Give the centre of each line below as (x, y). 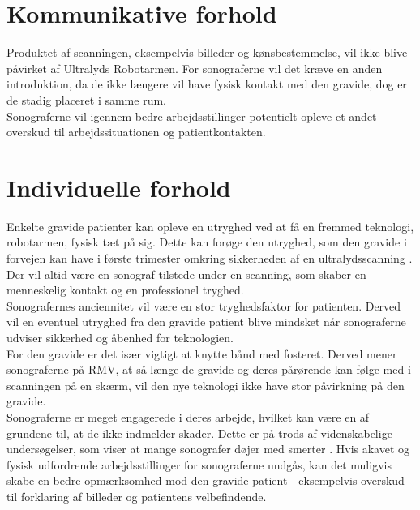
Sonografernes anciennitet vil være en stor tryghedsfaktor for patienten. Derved (204, 305)
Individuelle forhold (119, 187)
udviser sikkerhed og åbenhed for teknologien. (120, 337)
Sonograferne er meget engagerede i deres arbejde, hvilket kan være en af (188, 416)
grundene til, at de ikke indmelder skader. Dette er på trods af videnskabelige (199, 433)
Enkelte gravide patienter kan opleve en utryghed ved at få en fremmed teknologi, (210, 226)
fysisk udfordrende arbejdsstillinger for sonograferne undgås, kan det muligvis (199, 464)
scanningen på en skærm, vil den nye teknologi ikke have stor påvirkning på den (206, 385)
